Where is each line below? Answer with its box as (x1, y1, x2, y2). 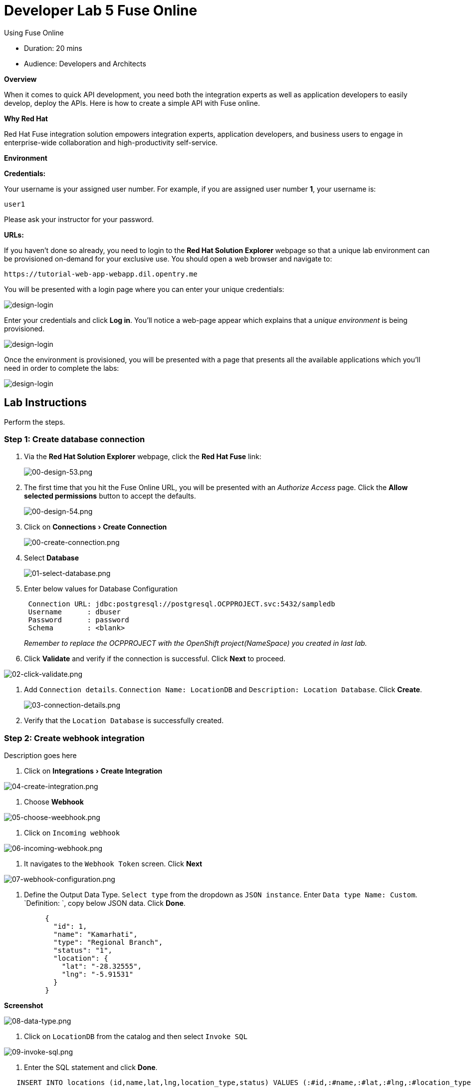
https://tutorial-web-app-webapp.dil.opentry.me (4, 270, 198, 278)
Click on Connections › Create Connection (24, 523, 167, 532)
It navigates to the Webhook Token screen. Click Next (24, 859, 203, 868)
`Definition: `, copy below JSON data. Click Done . (24, 899, 186, 908)
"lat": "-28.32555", (61, 962, 142, 971)
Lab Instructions (4, 396, 87, 409)
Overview (4, 74, 37, 83)
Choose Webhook (24, 798, 84, 807)
